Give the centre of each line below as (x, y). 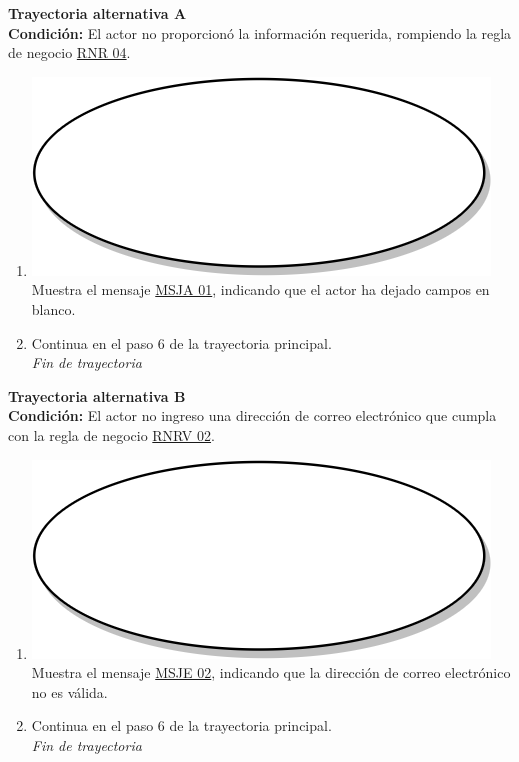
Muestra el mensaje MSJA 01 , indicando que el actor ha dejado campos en (260, 289)
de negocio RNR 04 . (69, 52)
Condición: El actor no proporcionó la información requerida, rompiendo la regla (260, 32)
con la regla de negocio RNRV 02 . (111, 434)
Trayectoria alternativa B (97, 395)
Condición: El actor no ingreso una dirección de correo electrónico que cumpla (252, 415)
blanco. (53, 308)
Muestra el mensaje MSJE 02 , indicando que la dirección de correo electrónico (271, 672)
